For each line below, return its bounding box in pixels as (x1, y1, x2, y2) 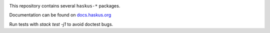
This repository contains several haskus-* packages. (9, 3, 120, 8)
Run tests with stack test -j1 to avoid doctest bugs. (9, 21, 113, 27)
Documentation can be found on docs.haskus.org (9, 12, 111, 18)
